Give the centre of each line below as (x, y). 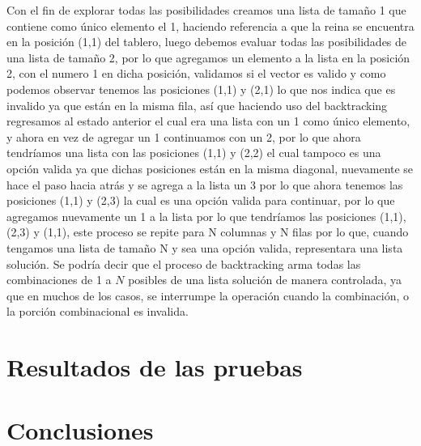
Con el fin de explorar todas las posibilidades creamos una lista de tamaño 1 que (206, 10)
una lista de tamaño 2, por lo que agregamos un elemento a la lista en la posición (208, 57)
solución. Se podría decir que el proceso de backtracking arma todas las (184, 263)
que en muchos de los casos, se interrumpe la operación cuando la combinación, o (208, 295)
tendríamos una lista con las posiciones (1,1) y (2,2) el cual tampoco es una (194, 153)
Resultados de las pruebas (155, 367)
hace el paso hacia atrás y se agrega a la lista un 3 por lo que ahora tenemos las (205, 184)
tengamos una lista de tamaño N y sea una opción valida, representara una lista (205, 247)
